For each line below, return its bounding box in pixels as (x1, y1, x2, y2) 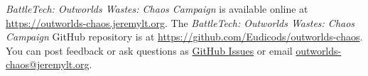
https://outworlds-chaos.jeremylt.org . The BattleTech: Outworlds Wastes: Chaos (6, 15, 355, 30)
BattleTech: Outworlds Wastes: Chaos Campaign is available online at (6, 1, 308, 16)
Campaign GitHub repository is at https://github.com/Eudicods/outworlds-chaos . (6, 29, 363, 44)
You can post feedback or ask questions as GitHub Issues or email (6, 43, 293, 58)
